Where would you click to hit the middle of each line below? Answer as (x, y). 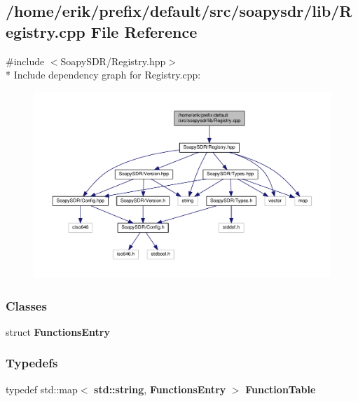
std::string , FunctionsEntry (160, 389)
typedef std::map (42, 389)
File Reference (144, 31)
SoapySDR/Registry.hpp (113, 61)
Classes (26, 305)
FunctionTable (281, 389)
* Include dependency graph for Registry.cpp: (103, 75)
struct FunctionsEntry (58, 331)
